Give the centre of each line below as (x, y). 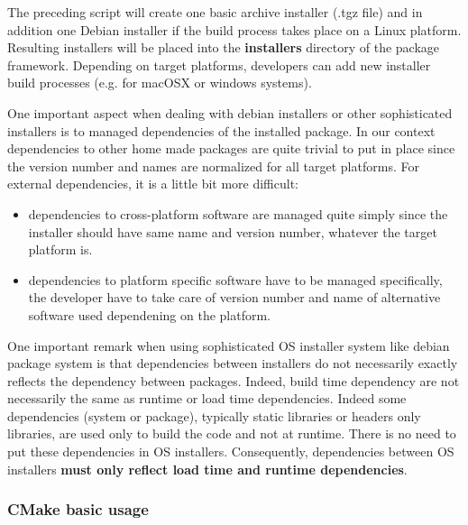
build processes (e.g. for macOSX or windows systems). (160, 83)
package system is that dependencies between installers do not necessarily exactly (233, 363)
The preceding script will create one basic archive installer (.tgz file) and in (215, 12)
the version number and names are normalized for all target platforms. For (213, 166)
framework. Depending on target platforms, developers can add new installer (219, 64)
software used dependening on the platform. (149, 314)
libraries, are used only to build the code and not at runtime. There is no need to (232, 433)
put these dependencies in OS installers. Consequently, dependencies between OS (231, 451)
